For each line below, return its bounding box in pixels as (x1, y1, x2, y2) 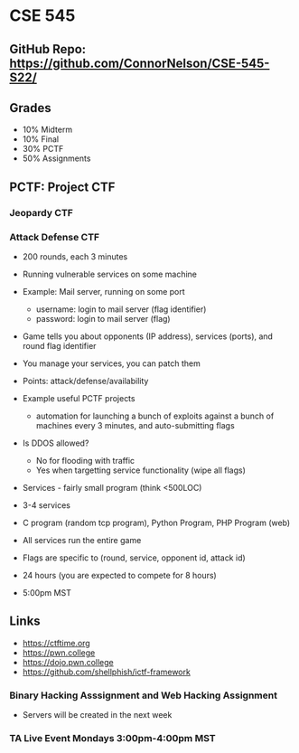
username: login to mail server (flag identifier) (35, 304, 207, 315)
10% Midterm (22, 124, 73, 136)
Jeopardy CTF (9, 206, 74, 219)
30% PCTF (22, 144, 64, 155)
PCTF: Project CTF (9, 179, 116, 194)
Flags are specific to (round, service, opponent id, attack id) (22, 552, 246, 563)
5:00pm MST (22, 588, 72, 598)
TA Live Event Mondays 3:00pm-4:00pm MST (9, 732, 216, 745)
